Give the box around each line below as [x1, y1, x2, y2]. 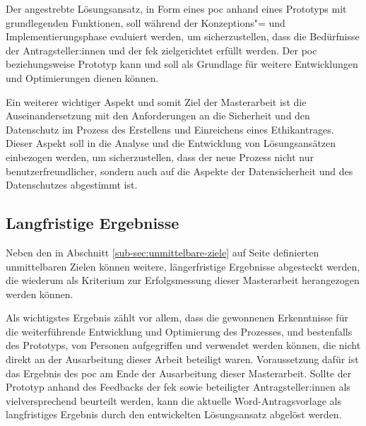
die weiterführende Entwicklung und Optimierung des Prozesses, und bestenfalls [6, 324, 353, 338]
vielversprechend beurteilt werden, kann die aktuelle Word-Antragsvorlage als [6, 393, 341, 408]
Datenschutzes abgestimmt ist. [6, 177, 138, 192]
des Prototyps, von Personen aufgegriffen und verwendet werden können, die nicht [6, 338, 361, 353]
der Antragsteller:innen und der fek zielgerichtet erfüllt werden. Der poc [6, 42, 317, 57]
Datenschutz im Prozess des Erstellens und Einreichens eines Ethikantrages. [6, 122, 334, 136]
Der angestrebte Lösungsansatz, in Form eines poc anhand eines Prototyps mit [6, 1, 347, 16]
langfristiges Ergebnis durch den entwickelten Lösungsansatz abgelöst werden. [6, 407, 342, 422]
